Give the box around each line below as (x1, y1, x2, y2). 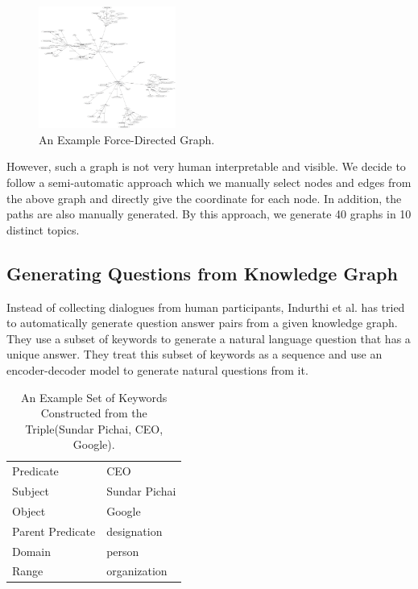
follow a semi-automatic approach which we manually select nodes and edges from (6, 173, 412, 190)
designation (106, 522, 163, 539)
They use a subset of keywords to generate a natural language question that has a (6, 330, 411, 346)
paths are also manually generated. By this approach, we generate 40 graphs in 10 (6, 205, 412, 222)
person (106, 542, 139, 559)
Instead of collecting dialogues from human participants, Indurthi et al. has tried (6, 298, 405, 315)
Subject (12, 482, 49, 499)
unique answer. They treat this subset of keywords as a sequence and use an (6, 346, 383, 363)
